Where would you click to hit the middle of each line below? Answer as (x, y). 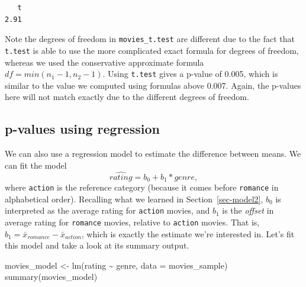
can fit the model (36, 165)
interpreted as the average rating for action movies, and (107, 210)
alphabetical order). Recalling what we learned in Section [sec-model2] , (134, 199)
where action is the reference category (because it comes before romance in (142, 187)
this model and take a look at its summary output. (97, 245)
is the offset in (248, 210)
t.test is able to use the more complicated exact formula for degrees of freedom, (152, 50)
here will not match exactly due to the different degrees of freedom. (127, 97)
